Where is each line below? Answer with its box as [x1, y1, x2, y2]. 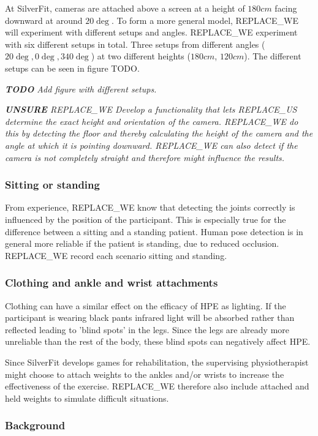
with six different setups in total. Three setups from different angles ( [5, 37, 265, 50]
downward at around [5, 13, 83, 26]
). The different [244, 50, 301, 62]
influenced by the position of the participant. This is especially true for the [5, 212, 286, 225]
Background [5, 418, 66, 433]
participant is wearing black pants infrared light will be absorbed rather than [5, 311, 295, 324]
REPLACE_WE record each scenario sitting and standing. [5, 249, 227, 261]
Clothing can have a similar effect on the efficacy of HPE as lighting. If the [5, 299, 286, 312]
